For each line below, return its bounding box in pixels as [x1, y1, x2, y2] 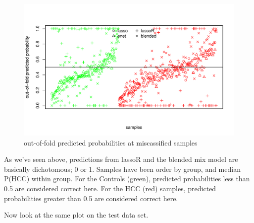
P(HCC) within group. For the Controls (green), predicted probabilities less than [4, 173, 250, 184]
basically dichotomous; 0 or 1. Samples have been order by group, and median [4, 163, 241, 174]
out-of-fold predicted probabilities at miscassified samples [24, 137, 198, 148]
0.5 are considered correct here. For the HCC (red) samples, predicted [4, 183, 216, 193]
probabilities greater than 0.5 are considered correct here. [4, 193, 178, 203]
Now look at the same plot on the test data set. [4, 210, 149, 220]
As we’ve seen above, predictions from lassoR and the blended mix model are [4, 154, 238, 164]
